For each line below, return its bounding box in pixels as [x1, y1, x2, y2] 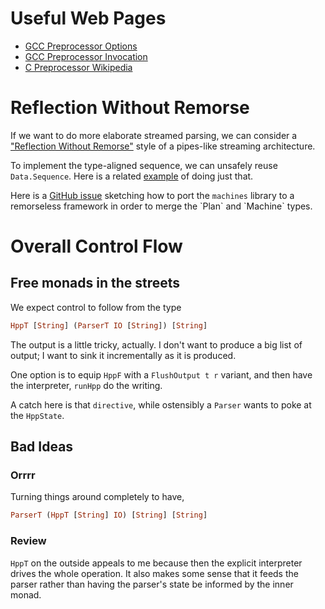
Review [10, 534, 47, 548]
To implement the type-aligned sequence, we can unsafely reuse [10, 159, 278, 171]
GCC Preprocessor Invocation [24, 50, 148, 62]
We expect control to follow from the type [10, 301, 182, 313]
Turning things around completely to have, [10, 491, 185, 503]
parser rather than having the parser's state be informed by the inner [10, 578, 294, 590]
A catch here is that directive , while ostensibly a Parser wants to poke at [10, 398, 312, 411]
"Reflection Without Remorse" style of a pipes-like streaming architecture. [10, 140, 316, 152]
